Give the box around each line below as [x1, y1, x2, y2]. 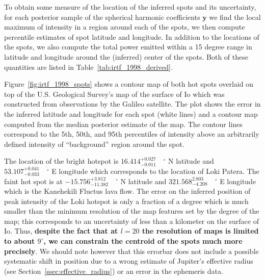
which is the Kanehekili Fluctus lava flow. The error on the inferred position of [4, 186, 251, 196]
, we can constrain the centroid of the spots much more [43, 236, 243, 246]
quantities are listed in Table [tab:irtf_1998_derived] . [4, 61, 173, 72]
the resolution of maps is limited [142, 225, 259, 236]
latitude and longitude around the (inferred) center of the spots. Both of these [4, 51, 248, 62]
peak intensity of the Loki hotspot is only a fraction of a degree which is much [4, 195, 249, 206]
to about [4, 236, 35, 246]
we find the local [209, 11, 261, 22]
